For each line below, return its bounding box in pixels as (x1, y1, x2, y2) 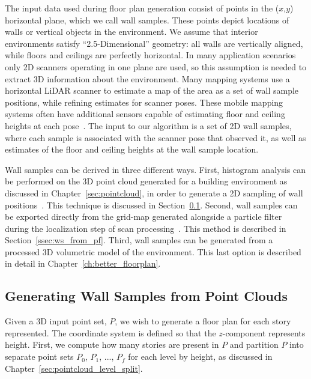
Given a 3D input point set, (5, 315, 107, 327)
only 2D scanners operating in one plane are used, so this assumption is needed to (5, 60, 307, 73)
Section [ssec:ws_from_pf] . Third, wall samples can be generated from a (5, 234, 273, 246)
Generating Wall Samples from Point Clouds (5, 287, 288, 305)
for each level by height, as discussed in (128, 350, 273, 363)
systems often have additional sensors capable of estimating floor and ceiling (5, 108, 285, 120)
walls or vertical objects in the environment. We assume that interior (5, 25, 258, 38)
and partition (229, 338, 279, 351)
